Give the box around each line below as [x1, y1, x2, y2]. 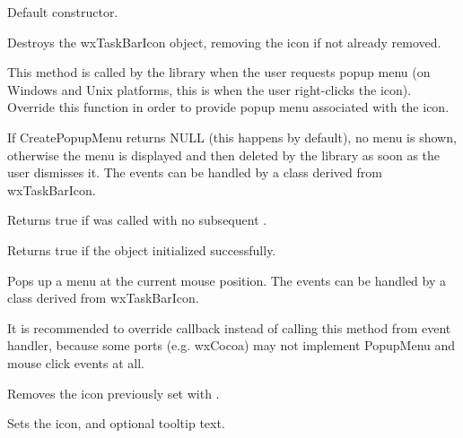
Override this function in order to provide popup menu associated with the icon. [7, 98, 450, 116]
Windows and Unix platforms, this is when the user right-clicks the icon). [7, 80, 412, 99]
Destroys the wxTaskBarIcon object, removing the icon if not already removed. [7, 32, 441, 51]
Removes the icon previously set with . [7, 383, 220, 402]
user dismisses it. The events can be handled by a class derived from [7, 163, 382, 182]
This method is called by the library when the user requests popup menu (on [7, 63, 431, 82]
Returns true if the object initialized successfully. [7, 240, 276, 259]
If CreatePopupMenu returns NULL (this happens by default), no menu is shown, [7, 127, 457, 146]
